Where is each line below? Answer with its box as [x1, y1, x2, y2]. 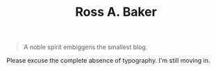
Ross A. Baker [75, 4, 157, 20]
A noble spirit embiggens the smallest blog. [23, 43, 148, 52]
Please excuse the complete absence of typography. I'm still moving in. [6, 57, 210, 65]
